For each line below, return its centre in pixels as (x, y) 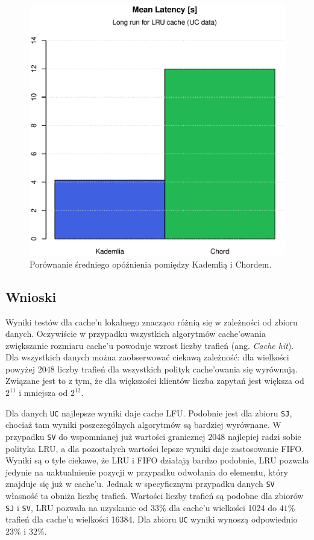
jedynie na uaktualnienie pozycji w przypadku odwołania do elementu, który (147, 472)
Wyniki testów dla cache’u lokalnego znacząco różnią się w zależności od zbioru (152, 322)
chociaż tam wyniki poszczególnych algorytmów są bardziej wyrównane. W (143, 425)
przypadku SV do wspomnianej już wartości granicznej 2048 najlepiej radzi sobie (153, 436)
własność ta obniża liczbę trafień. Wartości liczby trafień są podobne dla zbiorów (155, 496)
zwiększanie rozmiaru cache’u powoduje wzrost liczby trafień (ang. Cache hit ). (150, 345)
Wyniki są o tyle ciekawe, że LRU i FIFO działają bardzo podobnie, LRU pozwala (157, 460)
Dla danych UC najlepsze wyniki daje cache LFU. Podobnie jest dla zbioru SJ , (149, 413)
